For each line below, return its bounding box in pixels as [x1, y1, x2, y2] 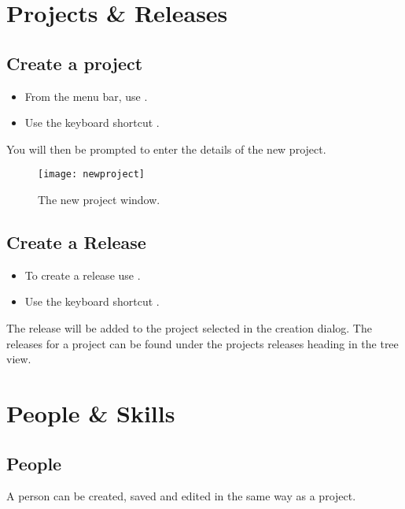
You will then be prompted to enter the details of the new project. [6, 140, 326, 157]
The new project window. [38, 191, 160, 208]
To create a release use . [24, 266, 141, 283]
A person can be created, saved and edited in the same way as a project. [6, 488, 356, 504]
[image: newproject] [38, 169, 145, 180]
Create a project [6, 50, 143, 75]
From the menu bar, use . [24, 87, 148, 104]
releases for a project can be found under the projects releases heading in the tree [6, 335, 399, 351]
